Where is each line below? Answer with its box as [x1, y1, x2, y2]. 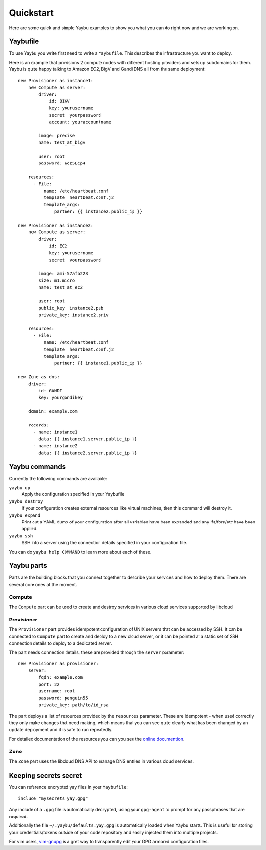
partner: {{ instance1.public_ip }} [54, 360, 143, 366]
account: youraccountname [49, 119, 112, 125]
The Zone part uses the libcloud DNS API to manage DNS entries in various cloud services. [9, 758, 194, 764]
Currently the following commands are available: [9, 475, 108, 481]
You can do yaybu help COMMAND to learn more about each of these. [9, 549, 152, 555]
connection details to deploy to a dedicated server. [9, 640, 113, 646]
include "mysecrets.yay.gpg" [18, 796, 88, 801]
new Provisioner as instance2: [18, 222, 94, 228]
